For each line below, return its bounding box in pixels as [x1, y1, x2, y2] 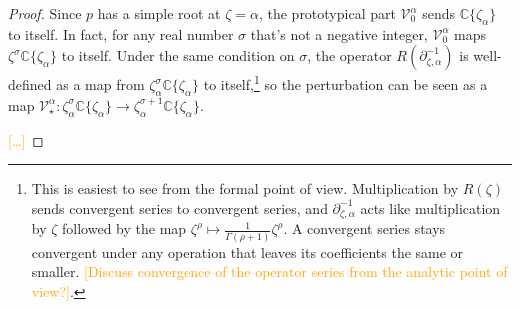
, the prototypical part [258, 3, 396, 23]
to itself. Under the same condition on [61, 45, 295, 66]
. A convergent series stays [283, 218, 446, 239]
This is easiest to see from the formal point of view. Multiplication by [31, 178, 459, 199]
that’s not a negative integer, [250, 23, 428, 44]
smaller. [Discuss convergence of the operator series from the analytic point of [31, 261, 508, 282]
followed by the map [62, 218, 187, 239]
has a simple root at [97, 3, 221, 23]
